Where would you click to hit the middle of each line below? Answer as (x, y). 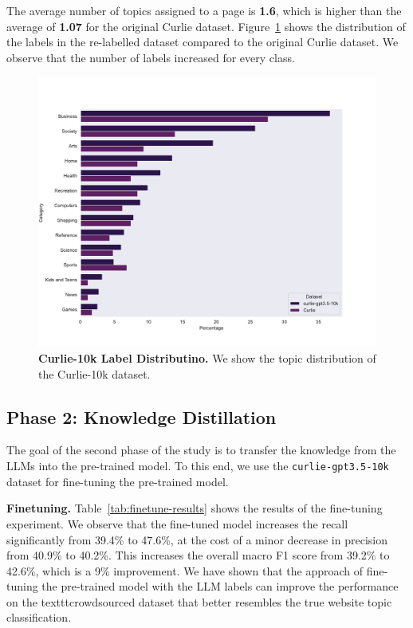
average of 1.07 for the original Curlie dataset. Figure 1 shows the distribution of (206, 26)
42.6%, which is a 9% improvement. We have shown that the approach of (185, 570)
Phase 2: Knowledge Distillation (142, 416)
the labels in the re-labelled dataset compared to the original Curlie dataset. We (203, 42)
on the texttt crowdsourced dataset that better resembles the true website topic (199, 601)
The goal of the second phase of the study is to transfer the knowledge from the (201, 450)
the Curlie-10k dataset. (94, 373)
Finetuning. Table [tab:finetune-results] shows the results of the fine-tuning (195, 508)
